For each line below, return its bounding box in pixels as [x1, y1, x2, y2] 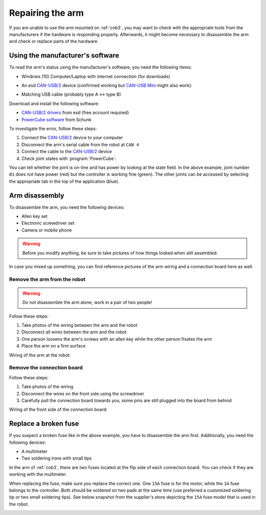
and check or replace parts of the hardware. [9, 39, 99, 44]
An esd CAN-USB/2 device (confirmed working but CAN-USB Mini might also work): [21, 82, 193, 88]
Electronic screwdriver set [21, 220, 75, 226]
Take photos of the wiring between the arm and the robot [21, 322, 138, 328]
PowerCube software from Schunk [21, 117, 92, 122]
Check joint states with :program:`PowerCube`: [21, 156, 117, 161]
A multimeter [21, 448, 48, 454]
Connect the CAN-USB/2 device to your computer [21, 135, 123, 141]
